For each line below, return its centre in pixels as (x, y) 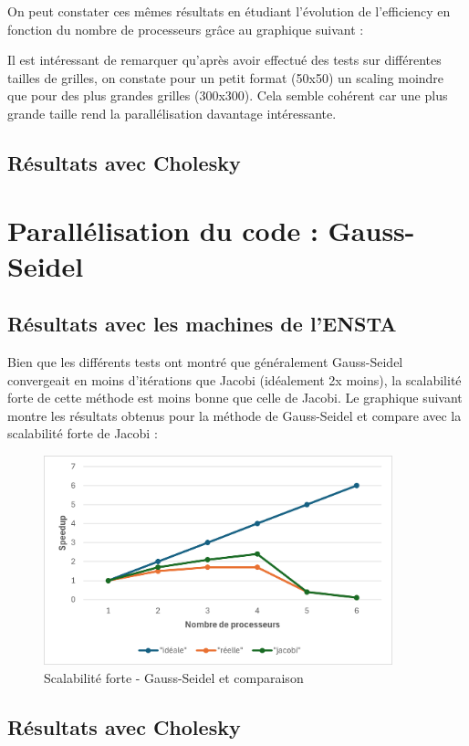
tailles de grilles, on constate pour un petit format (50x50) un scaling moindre (226, 77)
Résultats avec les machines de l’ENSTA (202, 324)
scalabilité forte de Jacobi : (83, 433)
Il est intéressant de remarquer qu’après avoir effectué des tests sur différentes (224, 60)
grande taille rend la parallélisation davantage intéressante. (172, 113)
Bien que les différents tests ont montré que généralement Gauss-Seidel (205, 362)
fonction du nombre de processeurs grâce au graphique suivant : (186, 29)
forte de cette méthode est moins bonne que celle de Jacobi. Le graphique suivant (235, 398)
